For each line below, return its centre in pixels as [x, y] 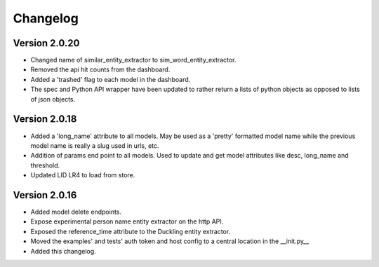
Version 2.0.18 [45, 119]
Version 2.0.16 [45, 195]
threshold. [45, 165]
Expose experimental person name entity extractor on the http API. [127, 221]
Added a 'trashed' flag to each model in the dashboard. [111, 79]
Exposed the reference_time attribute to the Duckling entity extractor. [131, 231]
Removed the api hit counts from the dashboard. [100, 69]
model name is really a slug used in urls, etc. [95, 145]
